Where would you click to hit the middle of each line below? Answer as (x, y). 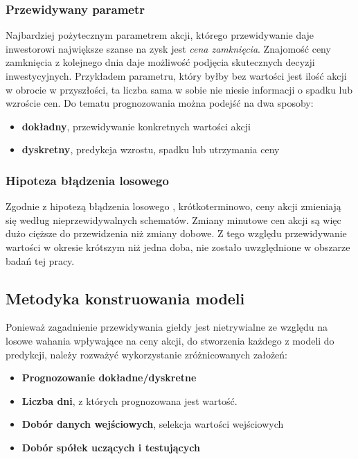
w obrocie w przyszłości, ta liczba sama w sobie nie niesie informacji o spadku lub (179, 89)
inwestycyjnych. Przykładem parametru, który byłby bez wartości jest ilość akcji (176, 76)
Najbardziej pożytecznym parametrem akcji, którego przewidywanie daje (160, 35)
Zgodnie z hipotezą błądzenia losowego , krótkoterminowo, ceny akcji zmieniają (173, 206)
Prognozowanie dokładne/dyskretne (109, 378)
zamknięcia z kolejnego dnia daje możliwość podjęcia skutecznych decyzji (160, 62)
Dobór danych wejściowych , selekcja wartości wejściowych (153, 424)
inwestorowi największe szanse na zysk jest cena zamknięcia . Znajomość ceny (168, 48)
